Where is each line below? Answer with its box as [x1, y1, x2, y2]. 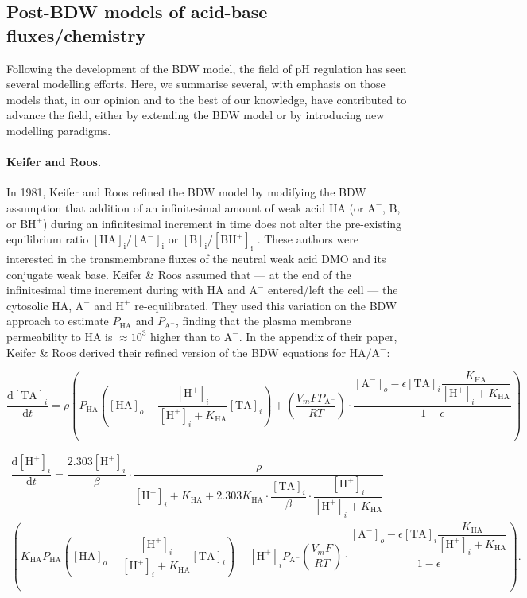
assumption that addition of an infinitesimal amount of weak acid [6, 199, 326, 216]
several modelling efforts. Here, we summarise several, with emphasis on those [6, 76, 386, 92]
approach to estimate [6, 313, 109, 329]
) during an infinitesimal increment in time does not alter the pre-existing [42, 215, 402, 231]
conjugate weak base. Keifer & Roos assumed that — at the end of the [6, 266, 351, 282]
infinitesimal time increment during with [6, 282, 203, 298]
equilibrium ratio [6, 231, 89, 247]
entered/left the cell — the [268, 282, 398, 298]
